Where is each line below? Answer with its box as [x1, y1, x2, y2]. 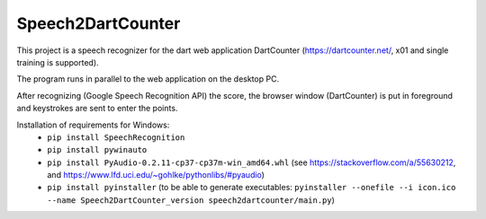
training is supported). [16, 57, 99, 67]
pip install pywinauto [47, 145, 148, 155]
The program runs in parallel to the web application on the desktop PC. [16, 74, 279, 84]
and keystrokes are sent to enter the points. [16, 103, 178, 114]
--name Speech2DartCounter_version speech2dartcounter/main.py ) [47, 194, 335, 206]
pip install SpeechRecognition [47, 132, 185, 143]
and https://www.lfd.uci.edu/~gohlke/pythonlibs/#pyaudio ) [47, 170, 265, 180]
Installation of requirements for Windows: [16, 119, 170, 130]
